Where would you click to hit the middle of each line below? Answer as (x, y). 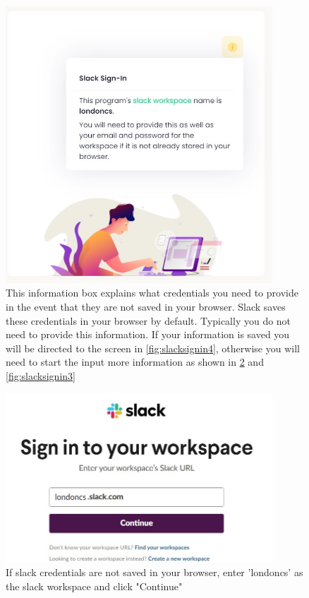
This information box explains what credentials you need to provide (152, 293)
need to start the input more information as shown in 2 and (135, 362)
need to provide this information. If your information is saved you (148, 334)
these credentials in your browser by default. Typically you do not (149, 320)
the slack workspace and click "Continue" (94, 586)
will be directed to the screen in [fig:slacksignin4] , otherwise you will (153, 348)
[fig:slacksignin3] (41, 376)
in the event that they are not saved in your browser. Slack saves (146, 307)
